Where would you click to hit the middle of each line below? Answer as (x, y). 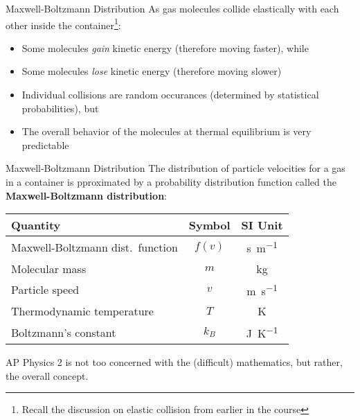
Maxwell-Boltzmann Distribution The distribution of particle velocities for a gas (175, 168)
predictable (45, 145)
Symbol (209, 225)
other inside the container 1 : (63, 24)
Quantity (36, 225)
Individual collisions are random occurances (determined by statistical (170, 95)
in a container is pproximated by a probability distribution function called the (171, 182)
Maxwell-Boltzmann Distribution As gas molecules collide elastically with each (172, 8)
